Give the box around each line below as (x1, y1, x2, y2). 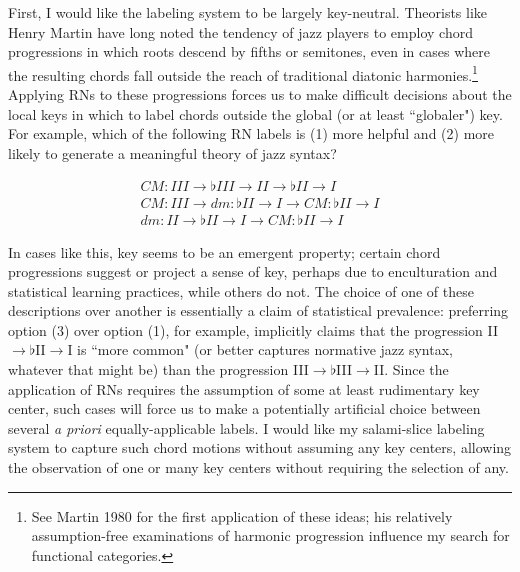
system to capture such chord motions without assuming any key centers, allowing (8, 437, 512, 458)
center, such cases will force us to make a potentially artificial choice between (8, 398, 481, 419)
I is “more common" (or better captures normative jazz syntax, (67, 339, 453, 360)
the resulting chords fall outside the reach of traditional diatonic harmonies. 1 (8, 61, 478, 85)
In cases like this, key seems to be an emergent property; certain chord (8, 241, 441, 262)
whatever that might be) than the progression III (8, 359, 309, 380)
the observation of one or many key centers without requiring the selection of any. (8, 457, 509, 478)
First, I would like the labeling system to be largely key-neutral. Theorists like (8, 2, 488, 22)
